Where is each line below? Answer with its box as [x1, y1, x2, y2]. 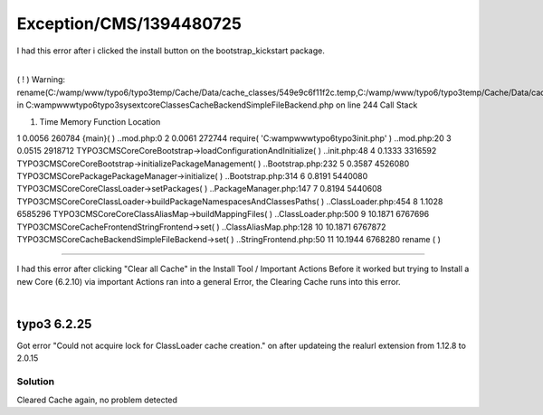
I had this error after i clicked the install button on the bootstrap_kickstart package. [16, 45, 325, 56]
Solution [16, 375, 55, 388]
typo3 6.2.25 [16, 316, 92, 332]
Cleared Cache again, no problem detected [16, 394, 178, 405]
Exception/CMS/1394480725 [16, 14, 242, 33]
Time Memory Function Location [39, 116, 161, 127]
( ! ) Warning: [16, 74, 66, 85]
